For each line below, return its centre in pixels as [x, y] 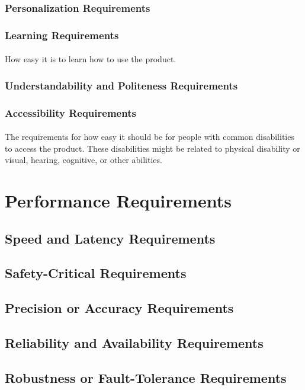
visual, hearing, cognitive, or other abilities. [84, 160]
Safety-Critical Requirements [96, 273]
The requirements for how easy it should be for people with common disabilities [150, 137]
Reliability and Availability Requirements [134, 343]
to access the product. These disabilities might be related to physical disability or [152, 148]
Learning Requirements [62, 35]
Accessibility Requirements [70, 112]
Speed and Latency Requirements [110, 238]
